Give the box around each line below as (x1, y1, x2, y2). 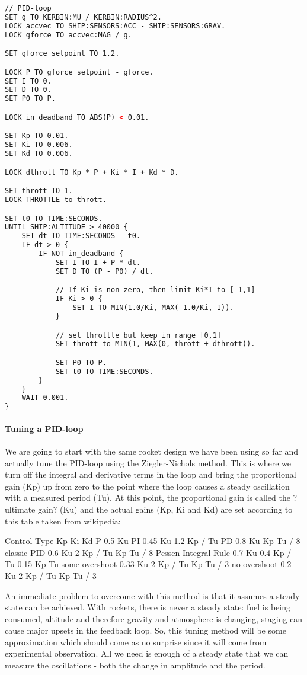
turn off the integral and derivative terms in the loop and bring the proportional (5, 468, 296, 481)
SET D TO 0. (5, 85, 52, 94)
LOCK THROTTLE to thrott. (5, 196, 107, 204)
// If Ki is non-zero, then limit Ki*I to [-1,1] (55, 286, 255, 295)
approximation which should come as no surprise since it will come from (5, 635, 267, 648)
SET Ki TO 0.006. (5, 140, 73, 149)
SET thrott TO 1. (5, 187, 73, 196)
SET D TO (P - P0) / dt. (55, 267, 153, 276)
